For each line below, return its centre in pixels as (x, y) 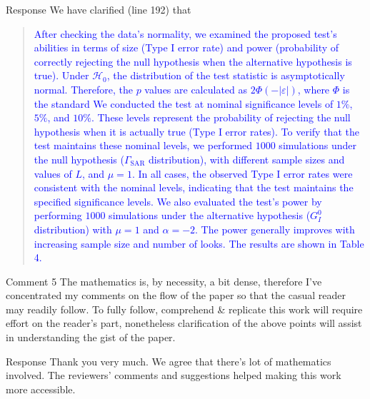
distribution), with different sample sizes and (247, 159)
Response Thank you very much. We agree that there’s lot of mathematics (169, 361)
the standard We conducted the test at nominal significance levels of (184, 103)
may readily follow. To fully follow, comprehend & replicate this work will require (184, 309)
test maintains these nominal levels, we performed (143, 145)
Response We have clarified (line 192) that (99, 9)
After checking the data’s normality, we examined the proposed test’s (185, 33)
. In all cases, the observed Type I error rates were (242, 173)
